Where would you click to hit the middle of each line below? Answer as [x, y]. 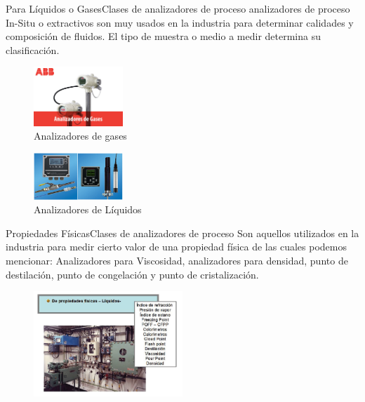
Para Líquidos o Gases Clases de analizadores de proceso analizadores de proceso [178, 8]
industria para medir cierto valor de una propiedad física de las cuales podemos [176, 247]
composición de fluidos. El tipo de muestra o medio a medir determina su [163, 36]
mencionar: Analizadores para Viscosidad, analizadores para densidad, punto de [177, 261]
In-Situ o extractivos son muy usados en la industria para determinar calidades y [180, 22]
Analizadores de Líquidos [88, 209]
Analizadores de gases [80, 136]
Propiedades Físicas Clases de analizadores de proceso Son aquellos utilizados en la [182, 233]
